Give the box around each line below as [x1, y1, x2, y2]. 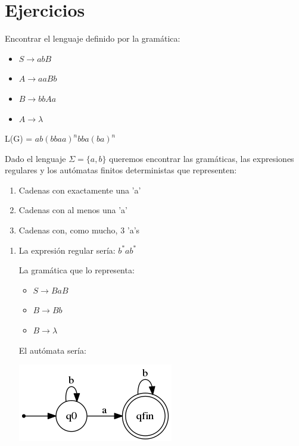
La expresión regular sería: [18, 244, 116, 256]
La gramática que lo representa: [18, 264, 135, 276]
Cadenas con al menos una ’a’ [18, 204, 127, 216]
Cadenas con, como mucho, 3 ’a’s [18, 224, 140, 236]
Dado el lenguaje [5, 152, 66, 164]
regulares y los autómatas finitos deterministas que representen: [5, 164, 237, 176]
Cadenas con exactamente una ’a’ [18, 183, 141, 196]
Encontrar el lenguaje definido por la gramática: [5, 32, 180, 45]
